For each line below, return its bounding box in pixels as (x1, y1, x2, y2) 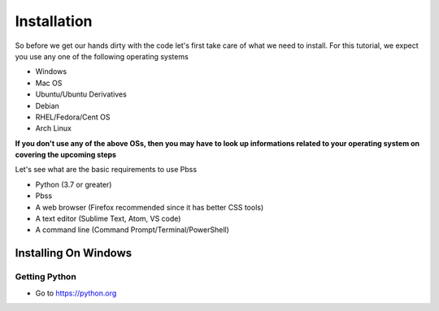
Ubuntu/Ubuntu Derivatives (35, 89, 128, 99)
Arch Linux (35, 123, 72, 133)
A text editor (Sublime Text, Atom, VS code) (35, 214, 181, 223)
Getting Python (15, 271, 76, 283)
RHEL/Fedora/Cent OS (35, 112, 111, 122)
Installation (15, 12, 93, 30)
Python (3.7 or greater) (35, 179, 112, 189)
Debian (35, 101, 60, 110)
